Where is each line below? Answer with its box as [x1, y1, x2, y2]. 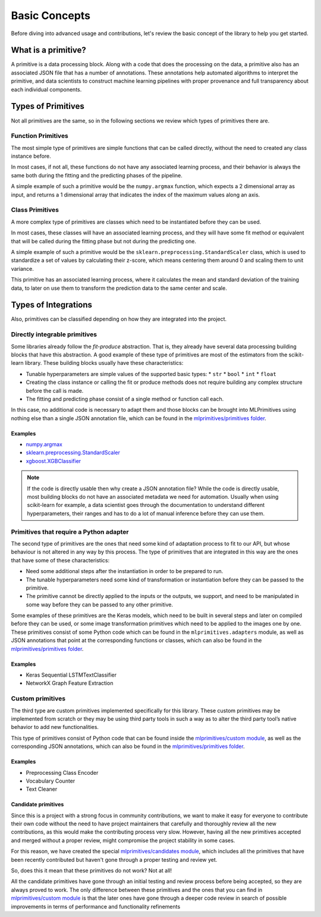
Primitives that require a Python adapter [11, 527, 129, 536]
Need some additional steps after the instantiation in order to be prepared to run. [26, 568, 224, 575]
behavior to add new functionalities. [11, 724, 99, 731]
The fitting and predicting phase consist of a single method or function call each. [26, 395, 224, 402]
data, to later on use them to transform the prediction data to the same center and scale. [11, 284, 227, 292]
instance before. [11, 152, 52, 160]
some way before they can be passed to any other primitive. [26, 601, 174, 608]
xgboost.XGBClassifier [26, 457, 81, 464]
